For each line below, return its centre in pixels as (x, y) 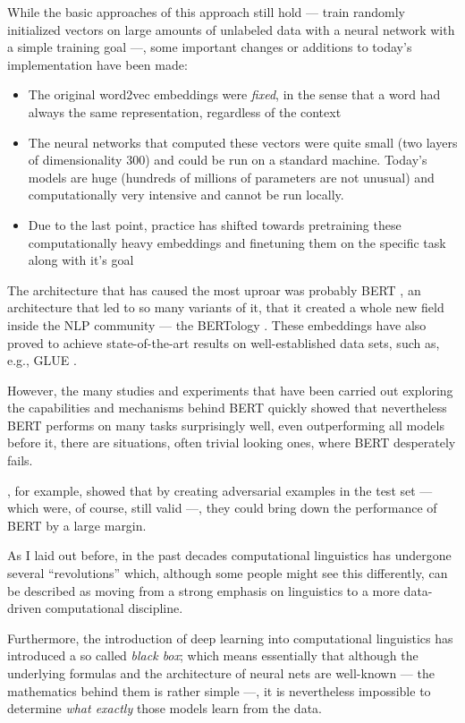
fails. (20, 460)
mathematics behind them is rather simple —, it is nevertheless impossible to (219, 690)
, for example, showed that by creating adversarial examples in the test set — (220, 490)
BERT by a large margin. (77, 525)
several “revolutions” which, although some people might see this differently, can (228, 573)
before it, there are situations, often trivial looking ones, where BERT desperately (232, 442)
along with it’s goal (81, 260)
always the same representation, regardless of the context (185, 111)
